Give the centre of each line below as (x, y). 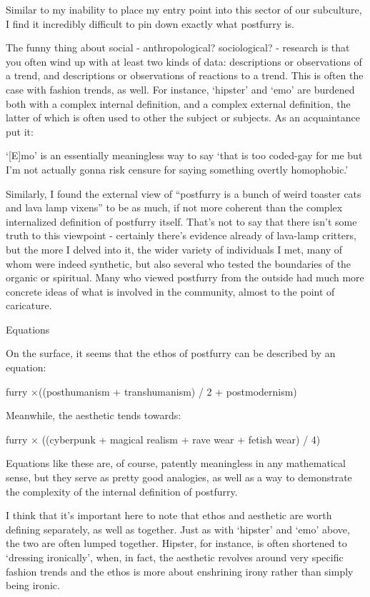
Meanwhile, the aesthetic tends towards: (94, 415)
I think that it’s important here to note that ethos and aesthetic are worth (169, 515)
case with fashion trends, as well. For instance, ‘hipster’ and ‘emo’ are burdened (180, 89)
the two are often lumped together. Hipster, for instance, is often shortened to (176, 543)
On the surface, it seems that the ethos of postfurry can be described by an (171, 353)
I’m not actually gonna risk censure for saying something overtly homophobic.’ (177, 169)
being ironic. (33, 585)
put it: (20, 131)
